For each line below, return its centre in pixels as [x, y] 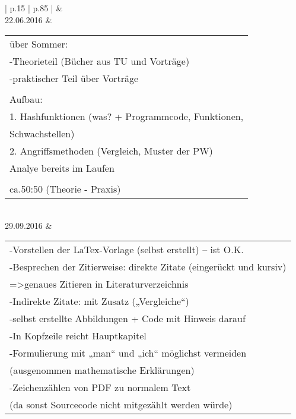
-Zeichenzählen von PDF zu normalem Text [100, 388]
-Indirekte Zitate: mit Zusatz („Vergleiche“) [99, 301]
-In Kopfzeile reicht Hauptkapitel [78, 336]
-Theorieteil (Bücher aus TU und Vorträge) [100, 61]
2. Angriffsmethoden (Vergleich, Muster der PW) [111, 151]
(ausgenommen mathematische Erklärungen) [102, 370]
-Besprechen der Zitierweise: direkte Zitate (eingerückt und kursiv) [148, 267]
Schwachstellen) [42, 134]
